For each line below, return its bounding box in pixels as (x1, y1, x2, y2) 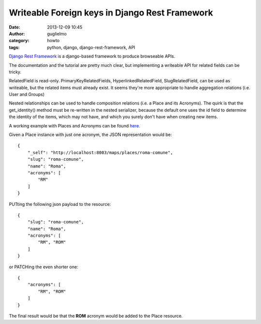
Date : (9, 24, 20, 30)
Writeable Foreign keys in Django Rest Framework (9, 7, 214, 18)
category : (9, 38, 29, 44)
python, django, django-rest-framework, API (47, 44, 135, 50)
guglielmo (47, 31, 67, 36)
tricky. (9, 69, 22, 75)
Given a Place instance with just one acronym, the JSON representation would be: (9, 132, 172, 138)
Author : (9, 31, 25, 36)
